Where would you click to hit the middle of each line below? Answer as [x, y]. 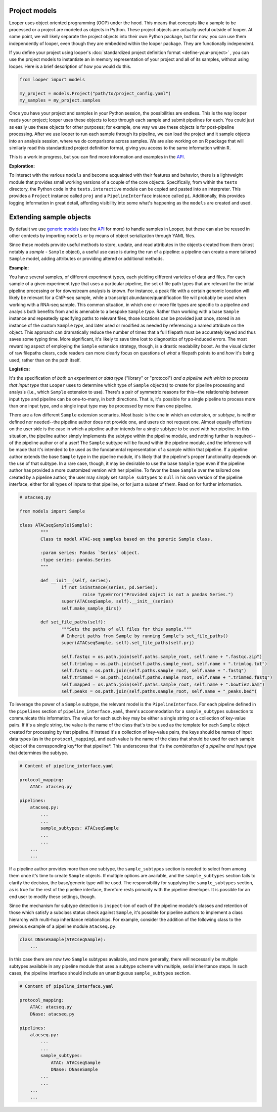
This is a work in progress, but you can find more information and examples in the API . [97, 157]
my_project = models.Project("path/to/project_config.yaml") [95, 93]
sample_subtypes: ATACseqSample [79, 828]
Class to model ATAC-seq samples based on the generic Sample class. [126, 539]
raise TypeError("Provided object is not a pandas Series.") [158, 594]
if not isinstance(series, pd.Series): [110, 587]
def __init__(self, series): [76, 580]
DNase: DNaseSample [74, 1069]
